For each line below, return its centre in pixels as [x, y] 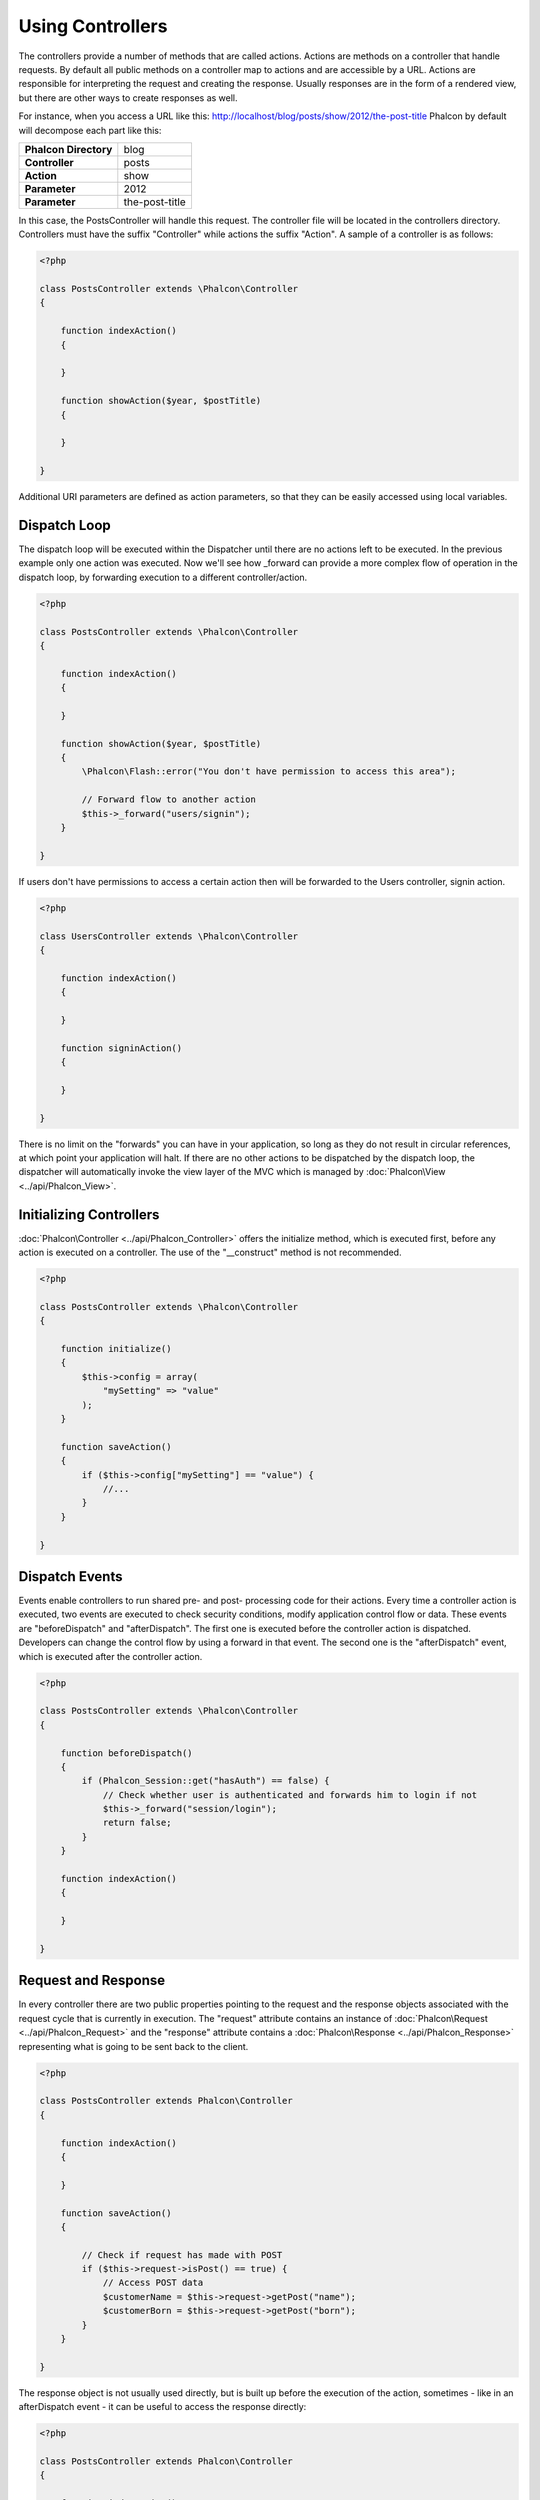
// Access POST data [153, 2283]
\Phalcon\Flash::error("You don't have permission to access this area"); [269, 771]
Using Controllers [93, 26]
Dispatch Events [70, 1576]
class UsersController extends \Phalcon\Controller [169, 936]
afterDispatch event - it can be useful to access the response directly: [162, 2407]
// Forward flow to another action [169, 799]
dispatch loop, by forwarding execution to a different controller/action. [163, 577]
